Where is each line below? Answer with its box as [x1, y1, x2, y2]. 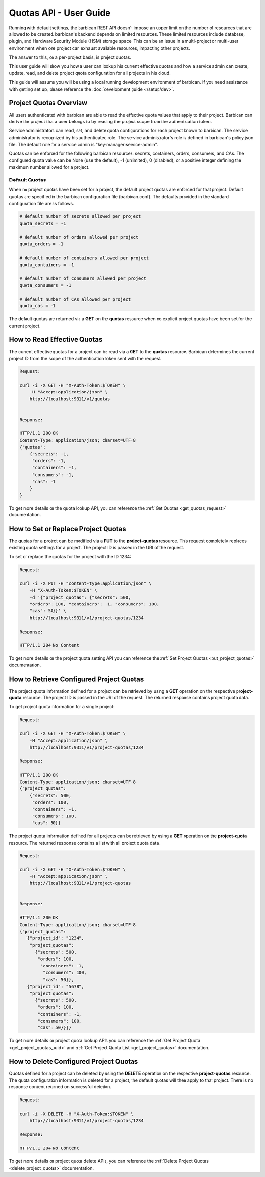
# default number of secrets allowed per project [19, 214, 141, 219]
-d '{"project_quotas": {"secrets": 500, [29, 594, 131, 600]
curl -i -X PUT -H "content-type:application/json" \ [19, 580, 152, 586]
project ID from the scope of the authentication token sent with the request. [9, 355, 162, 361]
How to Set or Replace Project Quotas [9, 525, 126, 533]
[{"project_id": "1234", [25, 936, 84, 941]
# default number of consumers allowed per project [19, 275, 147, 281]
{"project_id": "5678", [27, 984, 84, 990]
